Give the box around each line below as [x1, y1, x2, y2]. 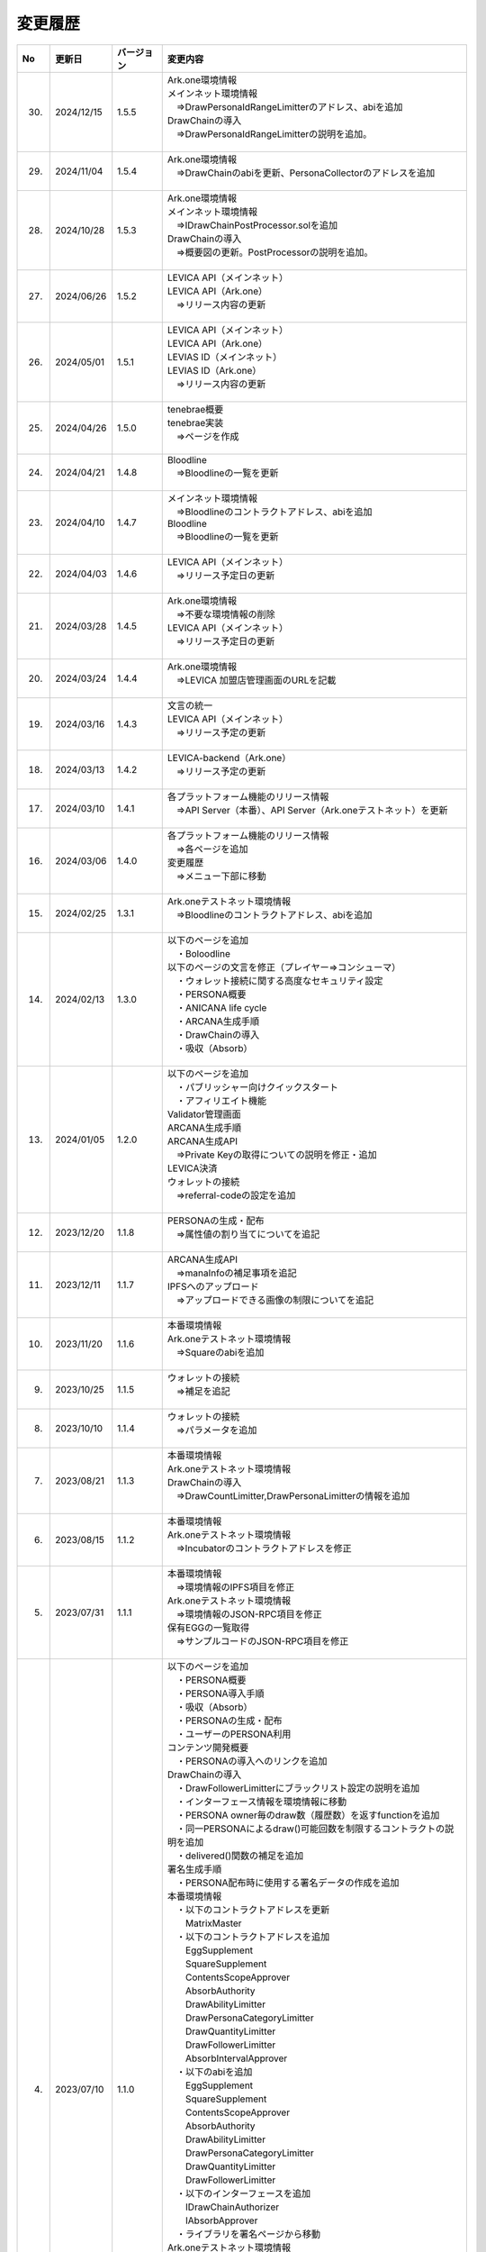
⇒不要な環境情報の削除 [175, 608, 276, 621]
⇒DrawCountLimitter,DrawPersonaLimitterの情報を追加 [175, 1489, 410, 1502]
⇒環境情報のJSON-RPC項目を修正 [175, 1608, 323, 1621]
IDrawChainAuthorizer [184, 2201, 279, 2213]
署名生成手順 [166, 1863, 222, 1875]
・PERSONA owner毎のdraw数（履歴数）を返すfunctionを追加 [175, 1809, 440, 1821]
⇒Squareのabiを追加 [175, 1346, 265, 1358]
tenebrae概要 [166, 403, 224, 415]
